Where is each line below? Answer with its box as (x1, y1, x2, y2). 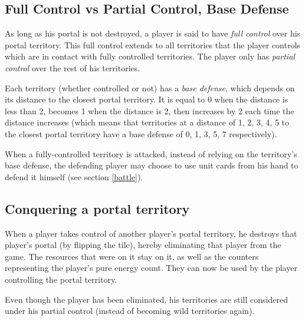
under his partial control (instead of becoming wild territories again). (5, 305, 255, 317)
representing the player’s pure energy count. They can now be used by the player (5, 262, 297, 274)
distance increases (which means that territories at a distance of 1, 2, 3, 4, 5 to (5, 116, 290, 128)
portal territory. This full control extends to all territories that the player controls (5, 38, 300, 51)
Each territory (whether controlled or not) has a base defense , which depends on (5, 81, 295, 94)
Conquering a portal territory (5, 199, 190, 217)
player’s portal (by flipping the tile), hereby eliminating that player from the (5, 239, 281, 251)
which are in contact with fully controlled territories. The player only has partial (5, 50, 295, 62)
